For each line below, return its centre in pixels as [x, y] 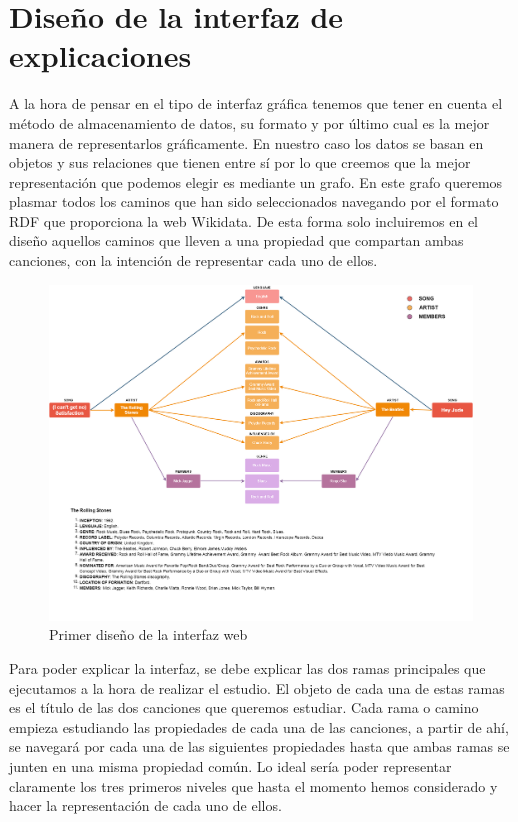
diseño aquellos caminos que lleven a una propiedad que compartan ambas [236, 240]
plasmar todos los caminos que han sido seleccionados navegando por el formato [254, 201]
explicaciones [100, 55]
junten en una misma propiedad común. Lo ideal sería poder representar [230, 765]
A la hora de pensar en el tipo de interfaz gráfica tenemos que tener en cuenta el [256, 103]
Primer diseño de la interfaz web [148, 634]
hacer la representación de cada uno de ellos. [145, 805]
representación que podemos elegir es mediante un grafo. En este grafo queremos [256, 181]
